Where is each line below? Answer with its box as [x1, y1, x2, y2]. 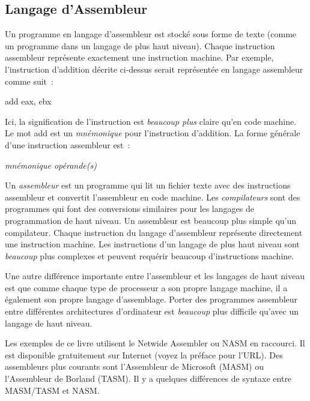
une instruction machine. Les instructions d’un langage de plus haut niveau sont [5, 238, 300, 250]
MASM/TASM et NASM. [5, 384, 100, 396]
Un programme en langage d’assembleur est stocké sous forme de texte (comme [5, 28, 297, 40]
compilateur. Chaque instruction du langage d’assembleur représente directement [5, 226, 303, 238]
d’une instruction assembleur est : [5, 138, 130, 151]
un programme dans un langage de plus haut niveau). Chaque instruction [5, 39, 275, 52]
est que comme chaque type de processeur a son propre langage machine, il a [5, 281, 288, 294]
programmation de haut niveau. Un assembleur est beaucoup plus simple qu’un [5, 214, 297, 226]
